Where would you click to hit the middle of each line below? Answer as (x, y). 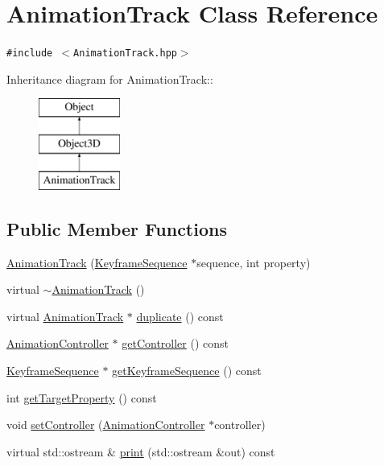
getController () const (175, 343)
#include (30, 54)
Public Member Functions (117, 228)
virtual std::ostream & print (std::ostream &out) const (141, 451)
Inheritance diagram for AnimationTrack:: (110, 78)
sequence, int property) (254, 262)
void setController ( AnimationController (106, 425)
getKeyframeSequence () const (187, 370)
